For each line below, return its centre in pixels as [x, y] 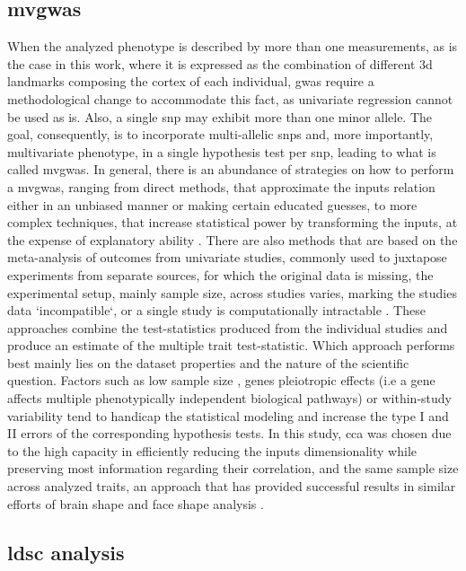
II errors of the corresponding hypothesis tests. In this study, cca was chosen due [229, 433]
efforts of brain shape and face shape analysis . [136, 503]
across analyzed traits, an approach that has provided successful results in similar [232, 486]
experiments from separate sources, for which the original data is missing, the [220, 274]
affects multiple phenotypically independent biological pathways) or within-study [229, 398]
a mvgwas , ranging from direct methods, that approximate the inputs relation [221, 186]
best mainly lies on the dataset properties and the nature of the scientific [208, 362]
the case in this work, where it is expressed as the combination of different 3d [220, 63]
